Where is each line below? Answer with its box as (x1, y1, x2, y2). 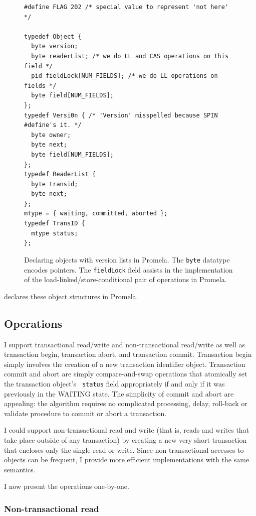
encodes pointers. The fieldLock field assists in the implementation (24, 264, 233, 275)
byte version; (31, 43, 78, 50)
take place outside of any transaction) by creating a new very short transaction (4, 434, 247, 445)
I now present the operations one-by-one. (4, 481, 129, 491)
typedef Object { (24, 33, 82, 40)
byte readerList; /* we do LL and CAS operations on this (31, 52, 229, 60)
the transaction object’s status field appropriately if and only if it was (4, 378, 225, 389)
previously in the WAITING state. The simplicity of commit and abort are (4, 388, 234, 399)
